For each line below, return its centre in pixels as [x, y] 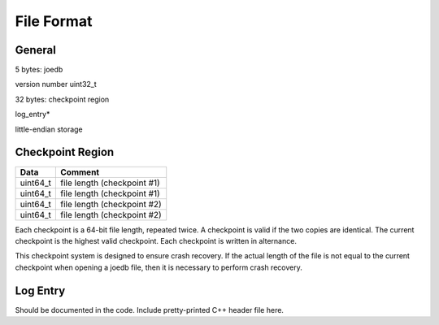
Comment [80, 172]
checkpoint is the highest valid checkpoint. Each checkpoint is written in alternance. [156, 240]
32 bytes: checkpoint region [62, 99]
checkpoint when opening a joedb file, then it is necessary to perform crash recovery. [159, 267]
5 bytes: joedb [39, 70]
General [36, 50]
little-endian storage [49, 129]
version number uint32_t [56, 84]
